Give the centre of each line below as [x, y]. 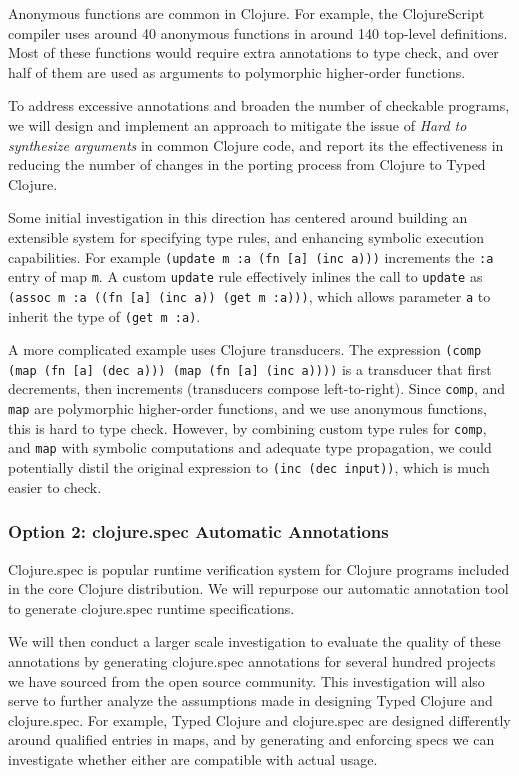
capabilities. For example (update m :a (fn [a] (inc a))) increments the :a [251, 256]
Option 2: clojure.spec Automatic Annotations [198, 531]
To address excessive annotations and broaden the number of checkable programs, [259, 105]
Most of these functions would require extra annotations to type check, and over [253, 52]
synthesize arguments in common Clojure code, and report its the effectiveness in [256, 144]
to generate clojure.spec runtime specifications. [151, 607]
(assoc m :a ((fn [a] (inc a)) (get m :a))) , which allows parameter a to [249, 295]
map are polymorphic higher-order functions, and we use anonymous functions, [247, 408]
